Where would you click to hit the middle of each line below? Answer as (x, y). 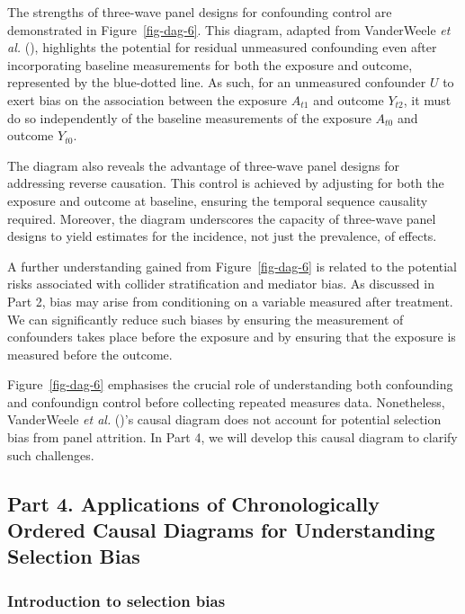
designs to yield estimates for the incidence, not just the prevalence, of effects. (222, 236)
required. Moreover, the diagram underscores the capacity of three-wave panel (222, 218)
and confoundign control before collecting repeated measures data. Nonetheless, (226, 401)
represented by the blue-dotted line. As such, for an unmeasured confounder (217, 82)
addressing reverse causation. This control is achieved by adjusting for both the (226, 183)
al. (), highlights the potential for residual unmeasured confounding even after (222, 47)
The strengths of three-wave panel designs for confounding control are (200, 12)
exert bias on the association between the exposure (148, 99)
